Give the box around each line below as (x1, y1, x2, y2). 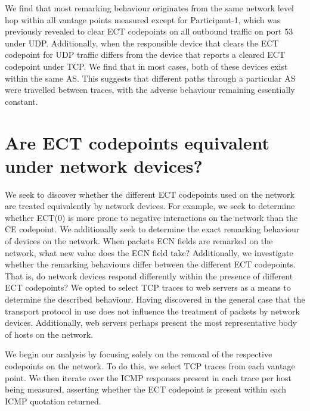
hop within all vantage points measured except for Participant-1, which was (5, 13, 281, 26)
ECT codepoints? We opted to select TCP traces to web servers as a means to (5, 281, 291, 294)
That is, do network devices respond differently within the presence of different (5, 269, 293, 282)
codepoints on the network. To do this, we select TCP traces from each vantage (5, 359, 295, 372)
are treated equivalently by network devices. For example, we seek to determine (5, 200, 295, 212)
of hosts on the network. (5, 328, 93, 340)
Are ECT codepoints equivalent (5, 130, 269, 154)
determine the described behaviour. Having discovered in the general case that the (5, 293, 305, 305)
